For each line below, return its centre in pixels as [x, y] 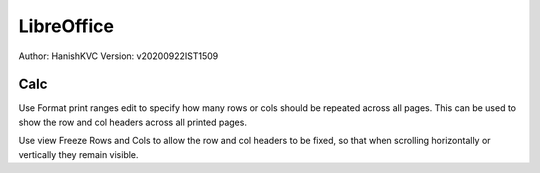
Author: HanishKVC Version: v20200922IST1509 [118, 56]
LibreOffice [66, 26]
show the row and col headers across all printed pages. [132, 122]
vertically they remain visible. [78, 154]
